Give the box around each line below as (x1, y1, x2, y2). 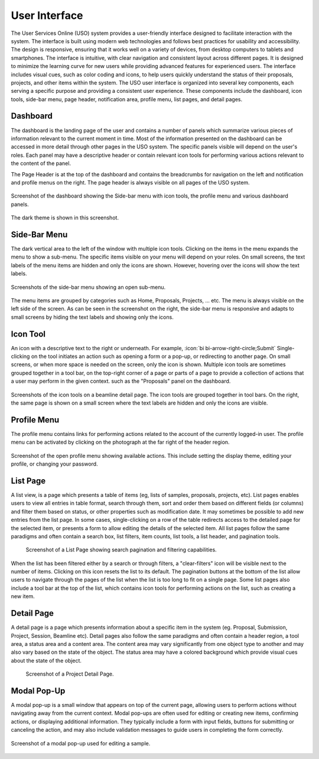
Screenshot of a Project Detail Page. (25, 670, 115, 677)
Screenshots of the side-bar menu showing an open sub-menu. (11, 283, 166, 290)
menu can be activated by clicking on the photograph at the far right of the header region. (11, 438, 230, 446)
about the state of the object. (11, 657, 82, 664)
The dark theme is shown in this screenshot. (11, 214, 119, 221)
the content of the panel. (11, 160, 71, 167)
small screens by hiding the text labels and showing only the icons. (11, 314, 174, 321)
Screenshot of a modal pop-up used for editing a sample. (11, 739, 151, 747)
